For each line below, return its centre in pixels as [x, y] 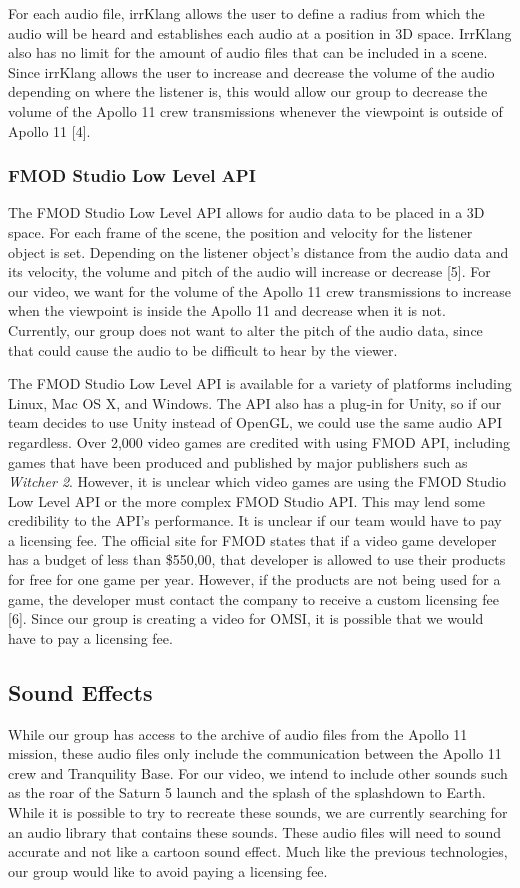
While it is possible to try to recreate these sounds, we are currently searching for [258, 812]
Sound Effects [80, 691]
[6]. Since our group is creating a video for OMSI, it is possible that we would [246, 618]
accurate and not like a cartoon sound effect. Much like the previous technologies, [258, 851]
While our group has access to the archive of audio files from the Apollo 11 [238, 733]
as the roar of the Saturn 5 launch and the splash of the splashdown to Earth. [247, 792]
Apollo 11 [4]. [49, 130]
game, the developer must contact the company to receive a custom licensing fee [253, 598]
